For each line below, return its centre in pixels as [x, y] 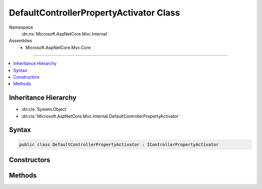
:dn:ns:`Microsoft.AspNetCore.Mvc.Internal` [65, 34]
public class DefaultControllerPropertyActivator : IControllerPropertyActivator [119, 144]
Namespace [21, 27]
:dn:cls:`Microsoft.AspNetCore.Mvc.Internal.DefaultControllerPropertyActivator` [100, 116]
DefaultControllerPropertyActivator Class [95, 13]
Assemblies [21, 41]
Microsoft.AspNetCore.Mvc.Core [58, 47]
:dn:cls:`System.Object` [44, 109]
